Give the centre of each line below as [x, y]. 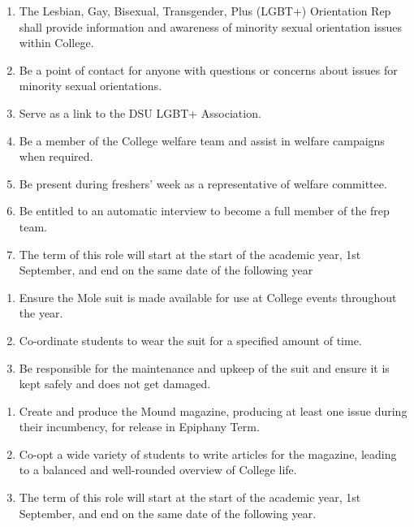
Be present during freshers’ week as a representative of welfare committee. [203, 183]
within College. [56, 43]
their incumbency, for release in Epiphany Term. [139, 427]
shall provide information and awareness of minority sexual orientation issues [211, 26]
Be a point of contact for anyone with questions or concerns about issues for [208, 69]
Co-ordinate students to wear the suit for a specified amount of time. [190, 340]
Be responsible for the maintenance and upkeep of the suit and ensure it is [204, 367]
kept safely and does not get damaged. [115, 384]
